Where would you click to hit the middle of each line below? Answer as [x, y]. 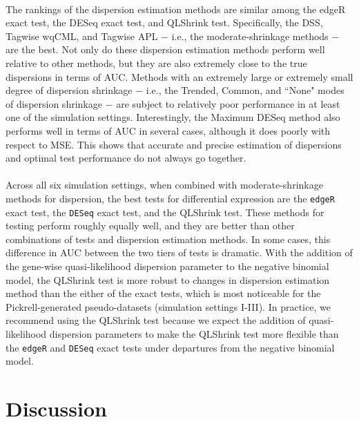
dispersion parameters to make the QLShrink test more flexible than [194, 333]
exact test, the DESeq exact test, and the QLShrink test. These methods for [165, 212]
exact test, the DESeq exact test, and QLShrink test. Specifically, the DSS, [164, 22]
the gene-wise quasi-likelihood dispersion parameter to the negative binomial [167, 266]
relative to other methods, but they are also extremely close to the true [156, 63]
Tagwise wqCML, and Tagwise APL [82, 36]
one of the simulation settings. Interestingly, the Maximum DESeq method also [173, 117]
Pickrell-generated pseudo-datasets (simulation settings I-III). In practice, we [168, 306]
